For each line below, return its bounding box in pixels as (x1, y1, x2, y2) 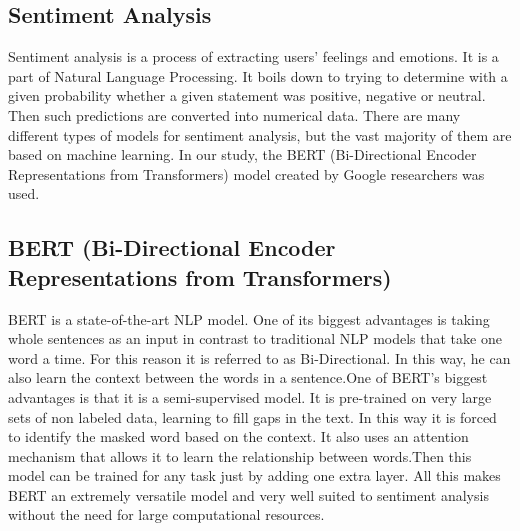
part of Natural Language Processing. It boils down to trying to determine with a (8, 65, 508, 86)
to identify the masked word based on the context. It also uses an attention (8, 426, 469, 447)
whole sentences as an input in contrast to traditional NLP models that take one (8, 328, 502, 349)
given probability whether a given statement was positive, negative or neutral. (8, 85, 486, 106)
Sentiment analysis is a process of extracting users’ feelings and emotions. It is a (8, 46, 499, 67)
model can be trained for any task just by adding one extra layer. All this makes (8, 465, 501, 486)
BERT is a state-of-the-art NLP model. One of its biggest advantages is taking (8, 308, 490, 329)
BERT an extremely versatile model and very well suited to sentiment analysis (8, 484, 489, 505)
